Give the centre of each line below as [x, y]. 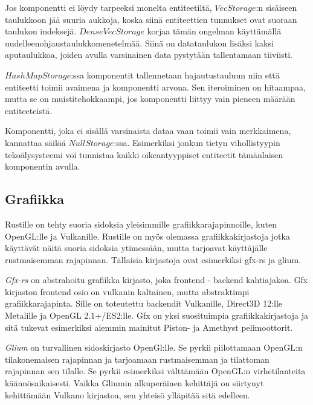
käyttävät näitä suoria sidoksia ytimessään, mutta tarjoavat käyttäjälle [136, 248]
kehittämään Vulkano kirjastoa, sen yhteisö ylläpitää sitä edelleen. [127, 394]
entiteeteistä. [29, 110]
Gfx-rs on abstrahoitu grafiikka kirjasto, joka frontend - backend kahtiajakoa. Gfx [156, 280]
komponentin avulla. [43, 166]
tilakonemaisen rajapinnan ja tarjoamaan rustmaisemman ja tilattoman [137, 359]
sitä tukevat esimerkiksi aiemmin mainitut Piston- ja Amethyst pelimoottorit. [149, 327]
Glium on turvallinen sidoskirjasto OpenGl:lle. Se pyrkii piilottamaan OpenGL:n [154, 347]
